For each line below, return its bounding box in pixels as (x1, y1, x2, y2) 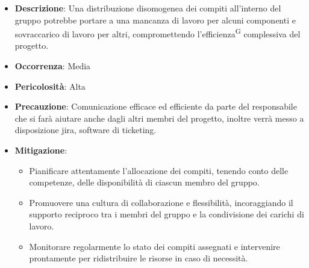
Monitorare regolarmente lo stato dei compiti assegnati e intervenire (29, 240, 280, 252)
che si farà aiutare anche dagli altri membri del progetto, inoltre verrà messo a (14, 111, 304, 124)
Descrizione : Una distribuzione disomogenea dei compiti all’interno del (14, 2, 281, 14)
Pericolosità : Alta (14, 79, 86, 92)
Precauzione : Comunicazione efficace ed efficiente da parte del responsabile (14, 100, 297, 113)
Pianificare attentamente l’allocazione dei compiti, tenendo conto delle (29, 164, 289, 176)
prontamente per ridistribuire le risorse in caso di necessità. (29, 252, 248, 264)
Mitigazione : (14, 144, 67, 156)
